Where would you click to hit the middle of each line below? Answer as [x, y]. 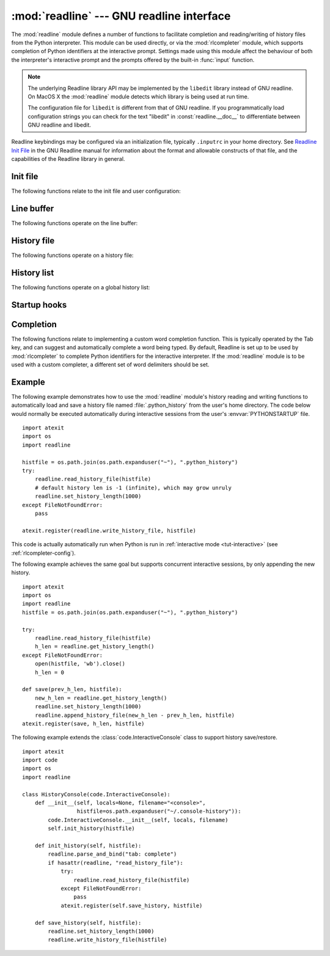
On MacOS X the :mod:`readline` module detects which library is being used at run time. [138, 96]
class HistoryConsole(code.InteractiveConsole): [96, 794]
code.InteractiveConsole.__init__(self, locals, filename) [138, 820]
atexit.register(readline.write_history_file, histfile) [109, 530]
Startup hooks [39, 305]
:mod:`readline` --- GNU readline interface [121, 16]
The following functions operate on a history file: [72, 255]
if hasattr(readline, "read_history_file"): [116, 863]
